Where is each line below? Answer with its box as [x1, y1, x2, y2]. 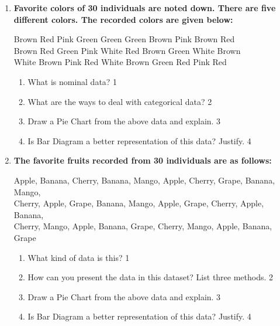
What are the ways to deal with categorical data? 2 [27, 95, 212, 107]
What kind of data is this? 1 [27, 251, 130, 263]
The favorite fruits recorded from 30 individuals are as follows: [13, 154, 272, 167]
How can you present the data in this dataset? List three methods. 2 [27, 271, 274, 283]
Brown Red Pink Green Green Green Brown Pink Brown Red [13, 33, 235, 45]
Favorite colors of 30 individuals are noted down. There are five [13, 2, 276, 13]
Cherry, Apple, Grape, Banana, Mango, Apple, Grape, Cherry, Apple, [13, 197, 264, 209]
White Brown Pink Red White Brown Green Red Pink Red [13, 56, 227, 68]
